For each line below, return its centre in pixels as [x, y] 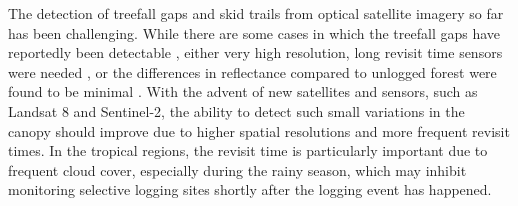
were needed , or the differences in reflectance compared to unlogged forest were [252, 71]
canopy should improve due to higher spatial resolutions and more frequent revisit [259, 130]
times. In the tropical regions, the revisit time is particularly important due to [248, 150]
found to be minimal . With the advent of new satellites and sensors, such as [243, 91]
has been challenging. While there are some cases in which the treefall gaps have [254, 32]
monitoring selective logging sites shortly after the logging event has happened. [250, 189]
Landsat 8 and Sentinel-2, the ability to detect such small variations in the [236, 110]
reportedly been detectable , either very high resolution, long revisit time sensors [255, 52]
